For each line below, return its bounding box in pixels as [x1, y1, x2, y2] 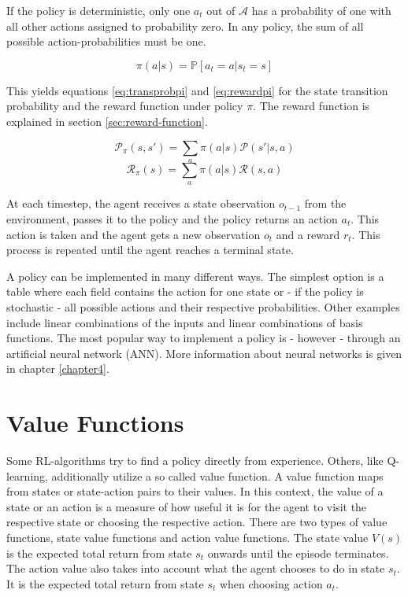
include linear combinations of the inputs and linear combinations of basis [6, 314, 363, 330]
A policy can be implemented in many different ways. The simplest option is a [6, 267, 384, 284]
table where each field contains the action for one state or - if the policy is [6, 283, 364, 300]
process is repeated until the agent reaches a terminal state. [6, 241, 294, 258]
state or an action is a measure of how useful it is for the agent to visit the [6, 498, 367, 514]
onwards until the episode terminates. [207, 544, 389, 561]
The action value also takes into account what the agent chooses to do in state [6, 560, 385, 577]
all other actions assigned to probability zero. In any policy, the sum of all [6, 17, 364, 34]
